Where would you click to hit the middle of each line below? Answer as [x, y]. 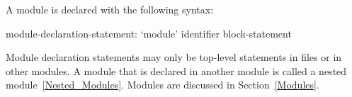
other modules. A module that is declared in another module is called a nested [176, 70]
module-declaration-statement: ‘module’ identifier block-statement [149, 33]
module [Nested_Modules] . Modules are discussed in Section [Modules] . [163, 85]
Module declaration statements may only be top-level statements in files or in [174, 57]
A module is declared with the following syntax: [110, 9]
